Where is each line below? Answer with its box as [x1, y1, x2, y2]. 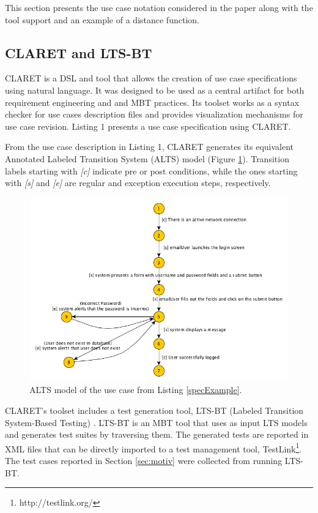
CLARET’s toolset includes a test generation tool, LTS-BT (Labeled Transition [5, 404, 304, 417]
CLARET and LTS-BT [5, 43, 152, 62]
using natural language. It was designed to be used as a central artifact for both [5, 83, 305, 96]
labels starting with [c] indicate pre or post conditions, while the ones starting [5, 164, 298, 177]
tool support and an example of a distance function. [5, 13, 199, 26]
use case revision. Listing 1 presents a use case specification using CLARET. [5, 119, 291, 132]
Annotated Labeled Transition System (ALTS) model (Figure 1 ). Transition [5, 152, 289, 165]
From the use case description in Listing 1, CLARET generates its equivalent [5, 140, 294, 153]
